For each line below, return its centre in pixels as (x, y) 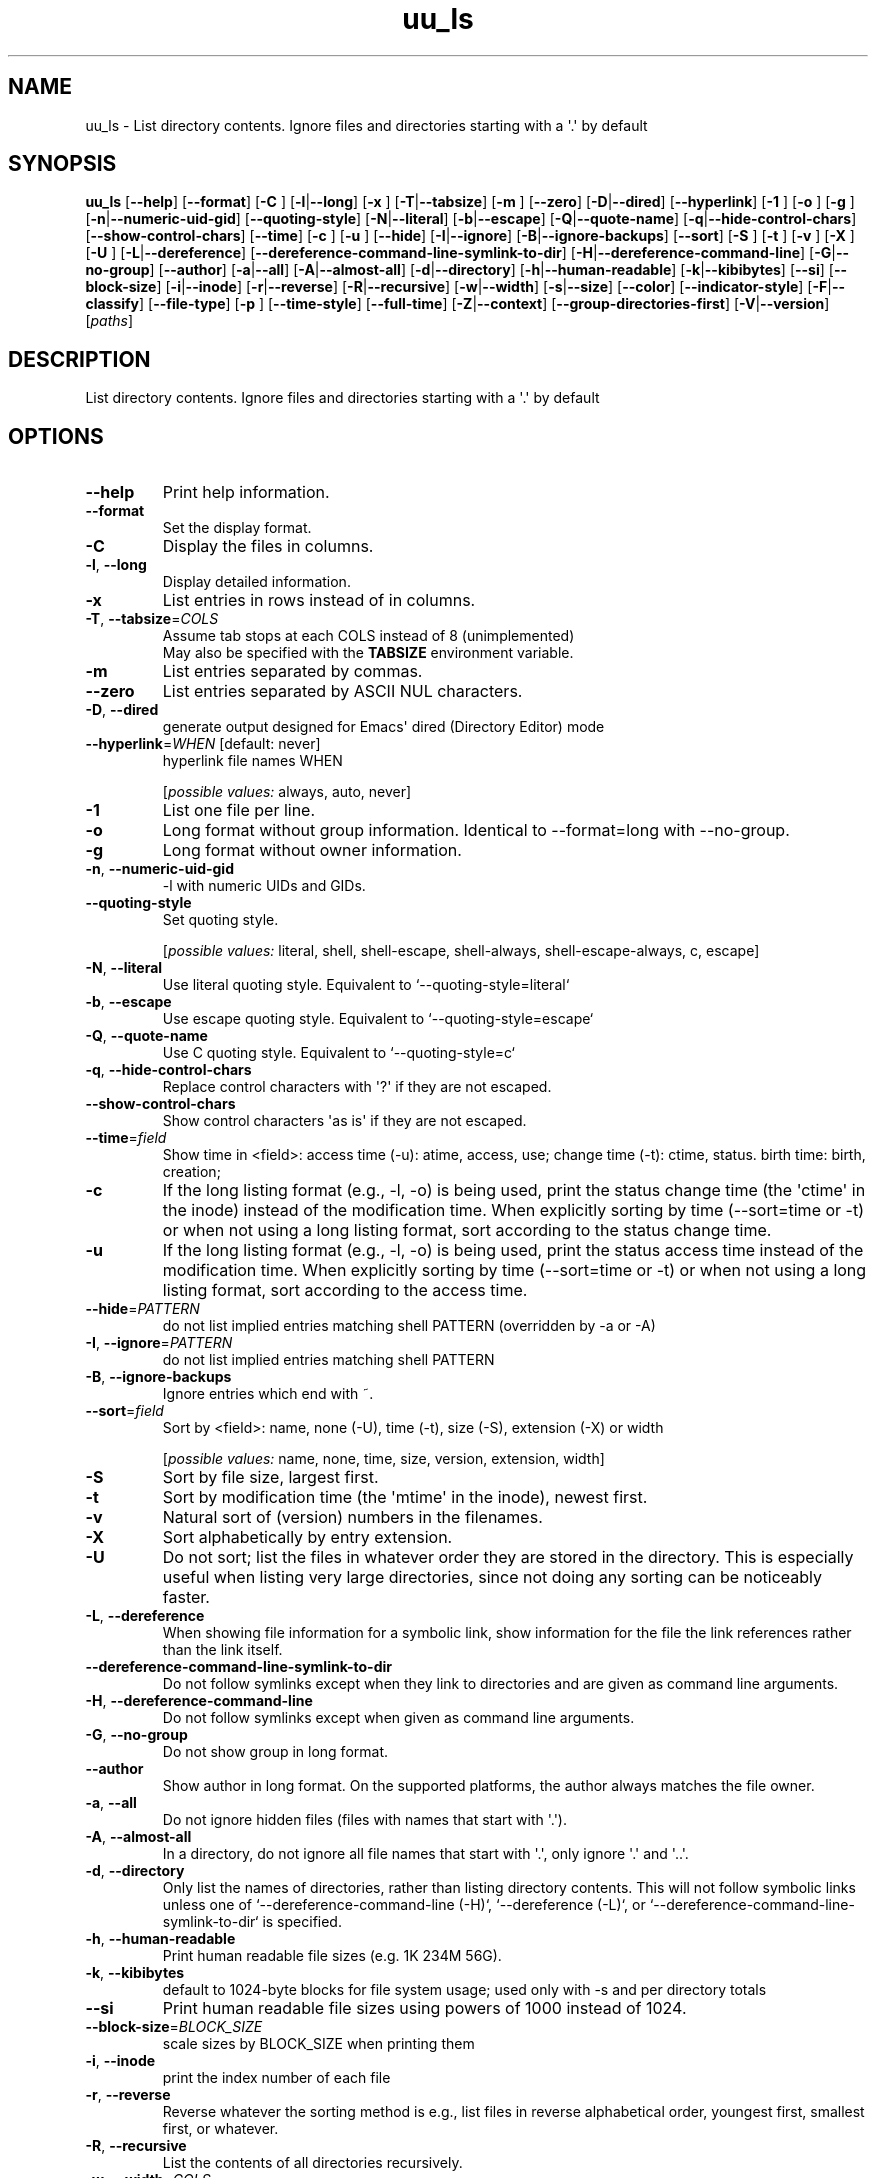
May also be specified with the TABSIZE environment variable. (368, 653)
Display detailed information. (256, 582)
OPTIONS (56, 436)
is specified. (302, 1922)
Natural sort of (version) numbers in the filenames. (352, 1517)
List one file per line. (239, 810)
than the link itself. (222, 1650)
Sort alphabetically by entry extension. (307, 1537)
